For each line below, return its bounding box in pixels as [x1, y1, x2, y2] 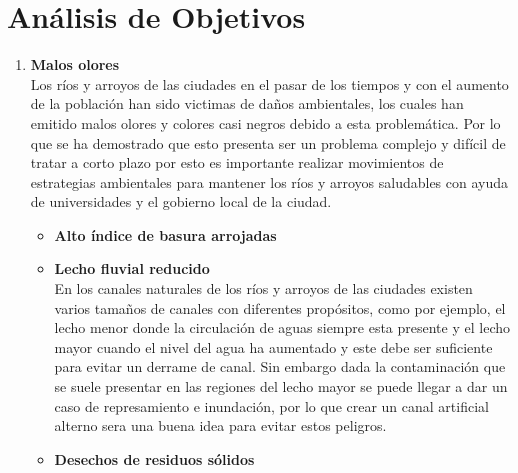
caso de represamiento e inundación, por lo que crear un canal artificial [54, 395, 489, 416]
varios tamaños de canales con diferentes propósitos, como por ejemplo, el [54, 297, 506, 318]
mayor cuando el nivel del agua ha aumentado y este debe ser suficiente [54, 336, 493, 357]
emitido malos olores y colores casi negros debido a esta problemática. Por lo [30, 112, 501, 133]
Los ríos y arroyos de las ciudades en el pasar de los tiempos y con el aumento [30, 73, 509, 94]
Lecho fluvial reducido [54, 258, 210, 279]
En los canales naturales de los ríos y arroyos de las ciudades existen [54, 278, 473, 299]
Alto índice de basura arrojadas [54, 224, 277, 245]
